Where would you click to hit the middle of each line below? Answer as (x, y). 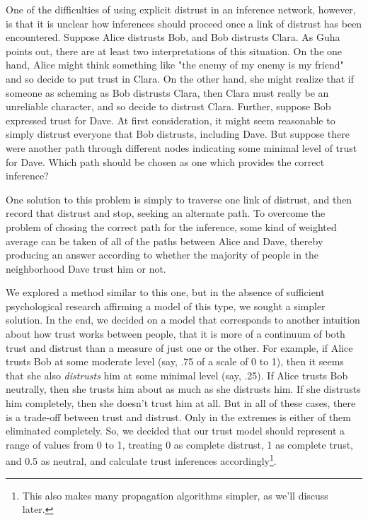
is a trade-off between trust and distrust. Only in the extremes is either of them (178, 416)
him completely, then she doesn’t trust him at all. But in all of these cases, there (181, 403)
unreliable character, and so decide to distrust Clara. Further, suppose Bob (168, 106)
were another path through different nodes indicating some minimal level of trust (182, 147)
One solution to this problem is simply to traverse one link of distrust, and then (179, 199)
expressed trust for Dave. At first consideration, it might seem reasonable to (171, 120)
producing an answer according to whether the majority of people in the (162, 255)
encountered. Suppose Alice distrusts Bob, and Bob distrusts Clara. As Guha (173, 37)
